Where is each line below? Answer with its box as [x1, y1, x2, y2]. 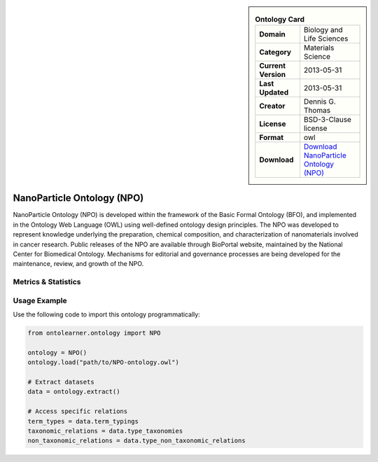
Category [259, 48, 292, 57]
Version [259, 70, 286, 80]
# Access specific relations [27, 407, 128, 416]
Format [259, 133, 283, 143]
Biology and [303, 25, 343, 35]
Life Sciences [303, 34, 349, 43]
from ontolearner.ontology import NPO [27, 329, 161, 337]
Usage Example [13, 295, 67, 305]
